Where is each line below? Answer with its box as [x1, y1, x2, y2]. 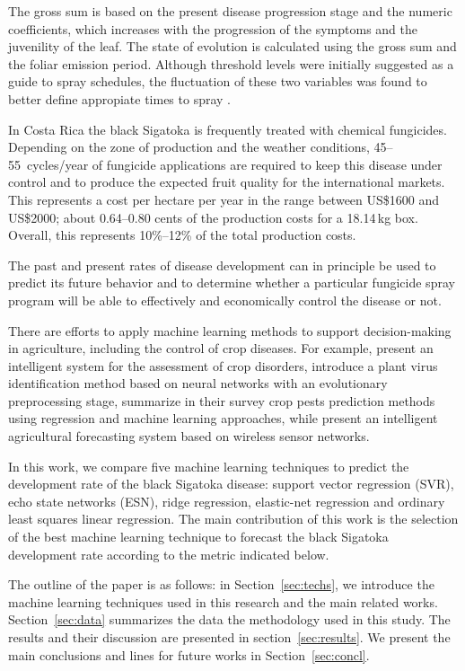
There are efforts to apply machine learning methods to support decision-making [8, 321, 452, 340]
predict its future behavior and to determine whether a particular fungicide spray [8, 273, 455, 292]
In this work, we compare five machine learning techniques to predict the [8, 456, 409, 475]
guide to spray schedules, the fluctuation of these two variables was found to [8, 72, 427, 91]
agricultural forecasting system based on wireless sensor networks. [8, 427, 370, 446]
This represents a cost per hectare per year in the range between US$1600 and [8, 190, 440, 208]
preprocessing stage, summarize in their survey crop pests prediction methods [8, 391, 435, 410]
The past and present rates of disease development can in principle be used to [8, 255, 436, 274]
